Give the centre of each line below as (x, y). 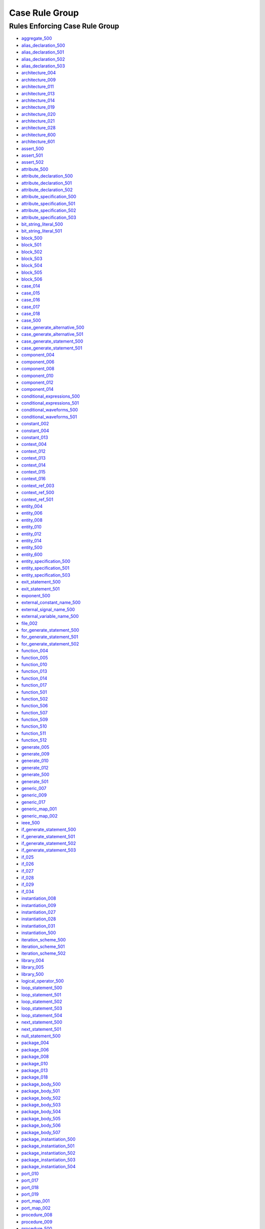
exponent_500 (36, 596)
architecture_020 (39, 114)
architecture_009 (39, 80)
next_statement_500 (42, 1022)
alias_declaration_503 (43, 66)
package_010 (35, 1063)
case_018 (31, 314)
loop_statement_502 (42, 1002)
